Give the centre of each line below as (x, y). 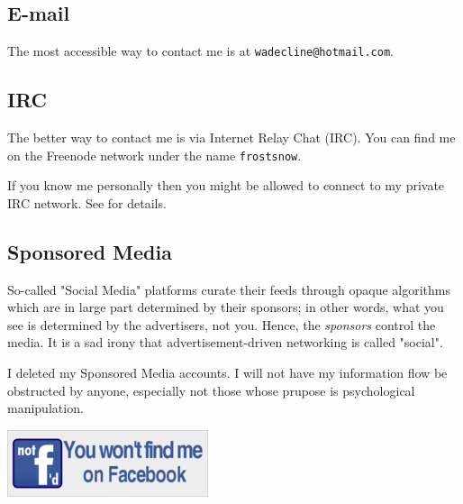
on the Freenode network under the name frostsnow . (154, 155)
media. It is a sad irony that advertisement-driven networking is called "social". (225, 342)
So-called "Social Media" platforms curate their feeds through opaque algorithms (229, 289)
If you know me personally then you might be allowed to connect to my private (226, 185)
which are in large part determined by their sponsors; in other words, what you (226, 307)
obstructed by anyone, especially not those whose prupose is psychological (211, 390)
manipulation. (45, 408)
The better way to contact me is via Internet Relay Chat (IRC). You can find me (231, 137)
